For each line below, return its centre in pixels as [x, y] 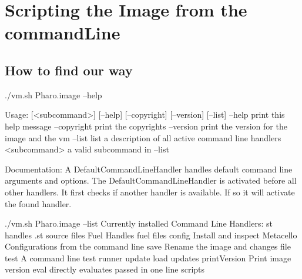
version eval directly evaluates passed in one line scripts [105, 269]
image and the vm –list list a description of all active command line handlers [143, 137]
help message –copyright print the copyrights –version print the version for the [146, 126]
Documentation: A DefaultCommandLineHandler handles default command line [149, 169]
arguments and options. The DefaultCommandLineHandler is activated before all [151, 180]
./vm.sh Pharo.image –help [53, 94]
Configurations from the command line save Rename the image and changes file [148, 246]
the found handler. [38, 203]
